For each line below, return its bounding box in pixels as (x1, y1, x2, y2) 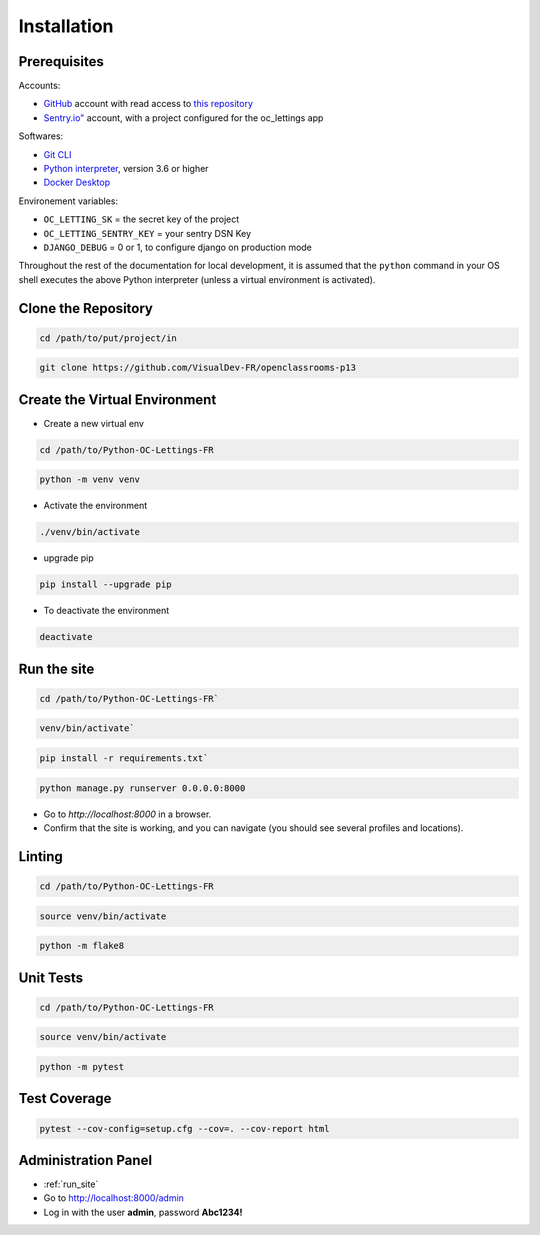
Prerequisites (18, 53, 104, 70)
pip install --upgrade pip (39, 579, 172, 590)
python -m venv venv (39, 474, 140, 485)
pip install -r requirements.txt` (39, 753, 209, 764)
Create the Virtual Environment (18, 391, 217, 408)
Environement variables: (18, 195, 119, 207)
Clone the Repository (18, 300, 154, 317)
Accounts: (18, 80, 61, 92)
